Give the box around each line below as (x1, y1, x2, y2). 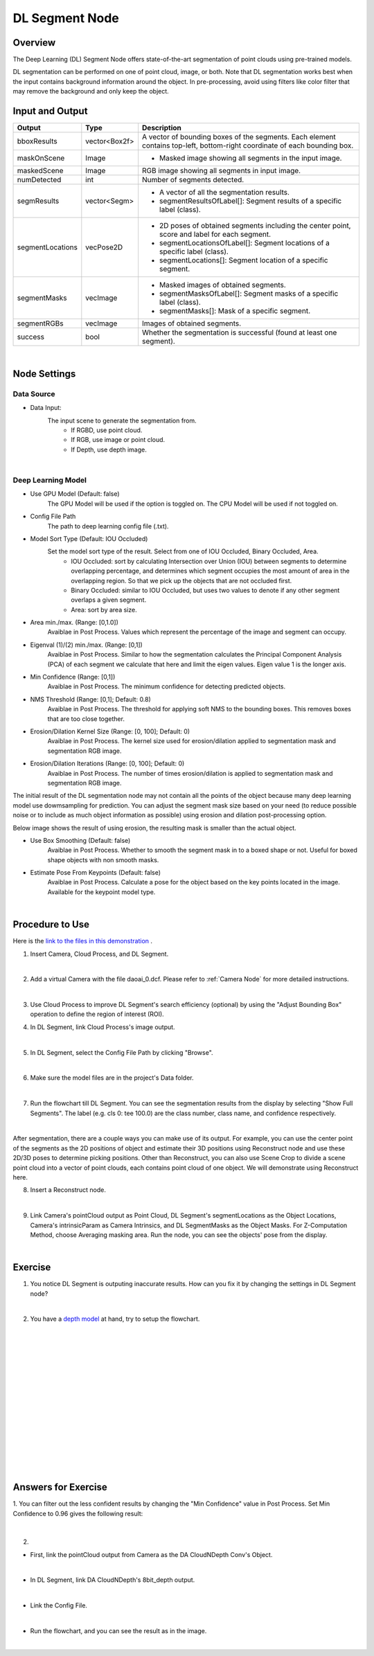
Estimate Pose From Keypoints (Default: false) (30, 869, 161, 877)
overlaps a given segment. (71, 596, 147, 604)
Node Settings (12, 368, 76, 380)
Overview (12, 37, 56, 48)
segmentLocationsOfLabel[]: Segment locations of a (159, 238, 330, 248)
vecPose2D (85, 242, 123, 252)
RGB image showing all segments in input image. (142, 166, 301, 176)
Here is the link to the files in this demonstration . (12, 937, 152, 945)
